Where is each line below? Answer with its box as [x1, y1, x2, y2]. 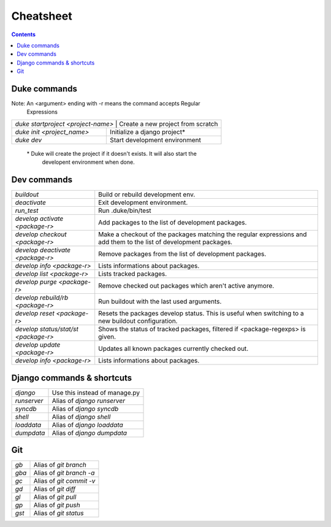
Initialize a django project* [110, 128, 186, 136]
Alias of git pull [33, 493, 77, 501]
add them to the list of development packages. [98, 238, 233, 247]
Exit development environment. [98, 198, 188, 207]
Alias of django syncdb [51, 404, 119, 413]
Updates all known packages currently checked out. [98, 344, 249, 353]
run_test [15, 206, 39, 215]
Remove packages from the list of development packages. [98, 250, 267, 258]
